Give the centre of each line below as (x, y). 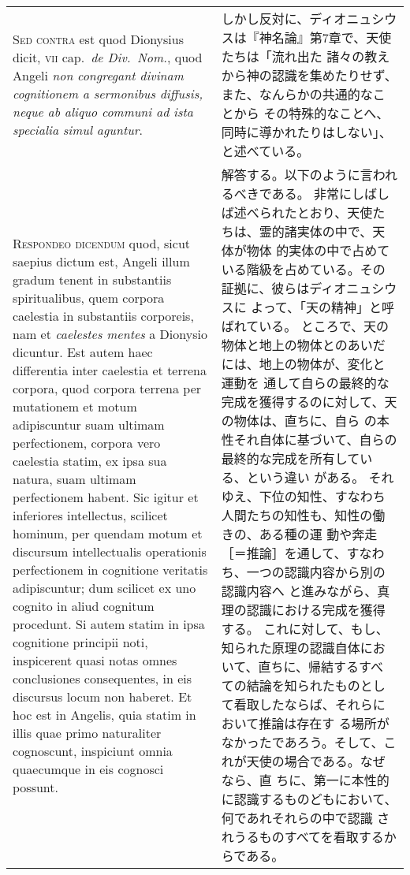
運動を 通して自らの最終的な (305, 383)
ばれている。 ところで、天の (305, 326)
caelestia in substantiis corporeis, (103, 315)
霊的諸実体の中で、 (316, 231)
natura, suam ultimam (75, 478)
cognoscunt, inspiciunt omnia (93, 750)
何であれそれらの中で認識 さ (305, 818)
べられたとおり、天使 (309, 212)
